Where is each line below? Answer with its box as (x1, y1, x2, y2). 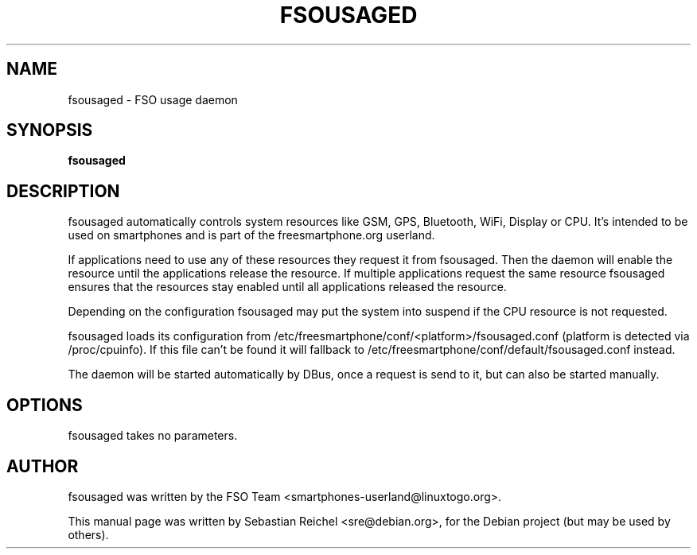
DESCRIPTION (6, 180, 120, 201)
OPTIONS (6, 394, 83, 415)
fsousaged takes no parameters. (68, 429, 238, 443)
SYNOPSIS (6, 120, 93, 141)
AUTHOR (6, 456, 79, 476)
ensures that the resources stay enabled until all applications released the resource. (68, 280, 507, 294)
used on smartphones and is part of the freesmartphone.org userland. (68, 228, 435, 243)
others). (68, 527, 109, 541)
